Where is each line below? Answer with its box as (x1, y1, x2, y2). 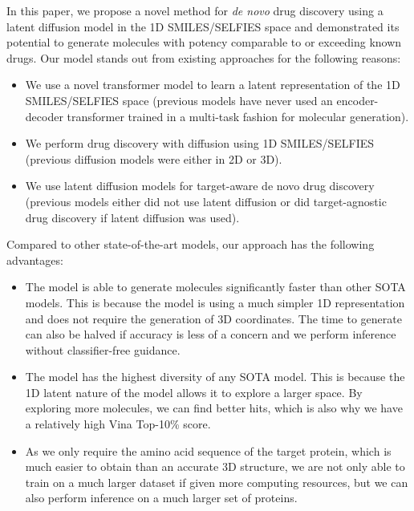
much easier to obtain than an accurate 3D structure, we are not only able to (25, 458, 405, 475)
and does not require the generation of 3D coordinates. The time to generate (25, 310, 402, 326)
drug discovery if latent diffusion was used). (25, 209, 240, 225)
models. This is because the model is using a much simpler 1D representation (25, 294, 405, 310)
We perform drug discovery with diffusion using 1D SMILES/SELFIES (25, 135, 375, 152)
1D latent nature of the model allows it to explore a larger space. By (25, 383, 363, 400)
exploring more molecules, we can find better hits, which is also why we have (25, 399, 403, 416)
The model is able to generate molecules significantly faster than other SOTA (25, 278, 406, 295)
